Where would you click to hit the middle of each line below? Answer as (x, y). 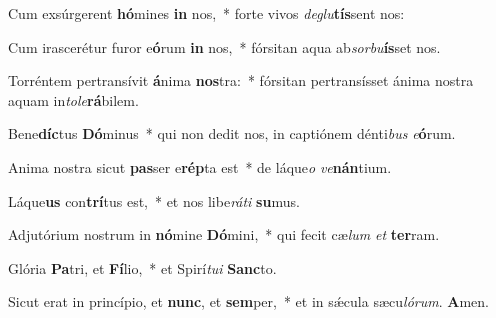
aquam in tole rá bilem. (73, 99)
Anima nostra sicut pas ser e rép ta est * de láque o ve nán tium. (200, 166)
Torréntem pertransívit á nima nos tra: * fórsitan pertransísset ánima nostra (241, 80)
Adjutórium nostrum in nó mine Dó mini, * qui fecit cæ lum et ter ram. (224, 234)
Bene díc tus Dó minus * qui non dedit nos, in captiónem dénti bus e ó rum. (232, 133)
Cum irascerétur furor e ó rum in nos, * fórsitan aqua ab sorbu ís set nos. (224, 46)
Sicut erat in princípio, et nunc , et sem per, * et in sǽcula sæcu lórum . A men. (248, 301)
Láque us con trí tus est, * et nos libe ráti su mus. (154, 200)
